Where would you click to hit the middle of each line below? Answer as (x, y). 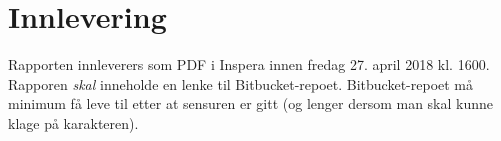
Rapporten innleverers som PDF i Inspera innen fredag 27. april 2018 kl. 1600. (249, 64)
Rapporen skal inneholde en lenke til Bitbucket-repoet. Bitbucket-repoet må (241, 83)
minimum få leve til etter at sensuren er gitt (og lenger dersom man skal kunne (251, 103)
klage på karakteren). (73, 122)
